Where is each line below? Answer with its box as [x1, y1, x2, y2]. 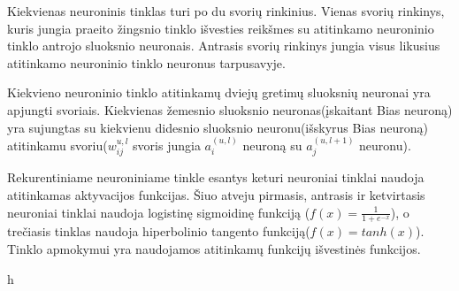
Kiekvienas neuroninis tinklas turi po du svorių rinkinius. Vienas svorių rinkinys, [7, 2, 445, 19]
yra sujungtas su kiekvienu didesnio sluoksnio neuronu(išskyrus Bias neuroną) [7, 118, 429, 136]
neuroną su [242, 135, 302, 154]
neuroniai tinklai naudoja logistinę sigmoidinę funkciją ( [7, 203, 310, 221]
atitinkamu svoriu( [7, 135, 108, 154]
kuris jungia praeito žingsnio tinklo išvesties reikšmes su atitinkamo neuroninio [7, 19, 434, 37]
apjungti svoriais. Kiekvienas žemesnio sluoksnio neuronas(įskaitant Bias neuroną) [7, 100, 453, 119]
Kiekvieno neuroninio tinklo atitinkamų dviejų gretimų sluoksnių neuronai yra [7, 83, 431, 102]
